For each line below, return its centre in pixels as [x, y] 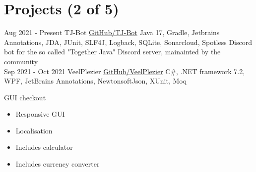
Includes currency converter [58, 164]
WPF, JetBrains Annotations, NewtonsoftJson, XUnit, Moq [96, 81]
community [21, 61]
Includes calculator [44, 147]
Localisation [34, 130]
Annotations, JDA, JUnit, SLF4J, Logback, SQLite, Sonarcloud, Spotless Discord [128, 42]
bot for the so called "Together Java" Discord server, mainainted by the [112, 52]
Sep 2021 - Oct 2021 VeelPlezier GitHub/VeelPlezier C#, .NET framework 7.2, [125, 71]
